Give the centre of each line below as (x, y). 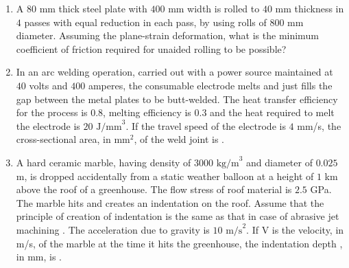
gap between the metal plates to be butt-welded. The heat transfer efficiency (177, 99)
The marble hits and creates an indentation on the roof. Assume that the (170, 202)
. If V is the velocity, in (295, 229)
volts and (48, 85)
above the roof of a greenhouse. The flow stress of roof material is (154, 189)
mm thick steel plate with (93, 8)
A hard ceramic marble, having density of (104, 162)
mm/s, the (319, 125)
